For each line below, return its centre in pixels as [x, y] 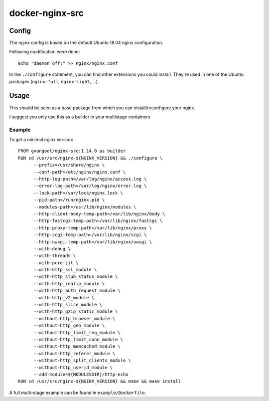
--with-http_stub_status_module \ [76, 277]
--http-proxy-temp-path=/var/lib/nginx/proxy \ [93, 228]
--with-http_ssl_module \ [65, 270]
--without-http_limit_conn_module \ [78, 339]
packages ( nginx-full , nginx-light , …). [54, 81]
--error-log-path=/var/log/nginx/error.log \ [90, 186]
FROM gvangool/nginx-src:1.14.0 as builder [72, 151]
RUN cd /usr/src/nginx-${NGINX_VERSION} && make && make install [100, 381]
